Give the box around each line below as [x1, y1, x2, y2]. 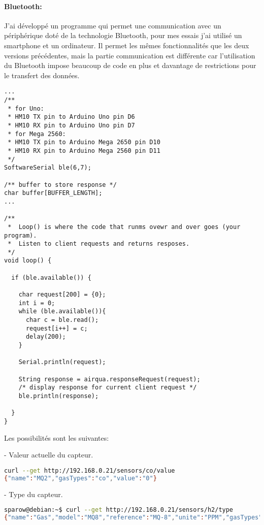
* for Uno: [8, 105, 44, 112]
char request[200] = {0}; [18, 291, 106, 299]
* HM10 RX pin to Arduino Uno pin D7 [8, 121, 135, 129]
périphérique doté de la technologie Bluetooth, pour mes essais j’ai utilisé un [4, 30, 242, 41]
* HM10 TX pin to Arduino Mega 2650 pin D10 [8, 139, 160, 146]
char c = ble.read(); [25, 316, 99, 324]
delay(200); [25, 333, 66, 341]
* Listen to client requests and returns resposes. [8, 240, 190, 248]
